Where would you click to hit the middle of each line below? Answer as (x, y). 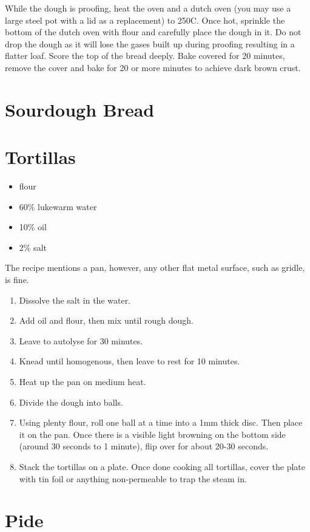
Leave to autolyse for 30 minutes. (81, 340)
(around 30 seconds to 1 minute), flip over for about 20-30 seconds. (144, 446)
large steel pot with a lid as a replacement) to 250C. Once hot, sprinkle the (145, 20)
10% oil (33, 227)
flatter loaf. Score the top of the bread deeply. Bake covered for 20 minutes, (145, 56)
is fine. (17, 280)
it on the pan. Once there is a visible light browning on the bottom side (152, 434)
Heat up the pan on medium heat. (83, 381)
